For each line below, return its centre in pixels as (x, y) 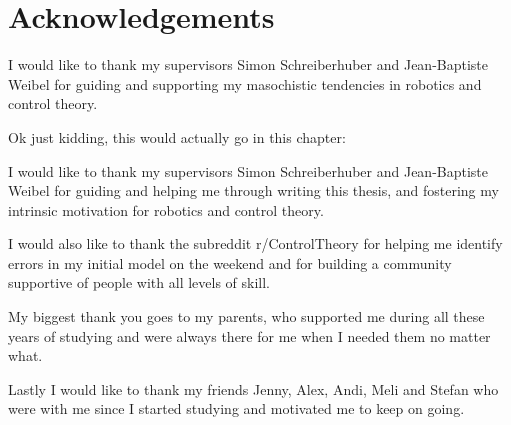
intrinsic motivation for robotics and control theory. (166, 209)
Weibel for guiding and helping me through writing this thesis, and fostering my (253, 190)
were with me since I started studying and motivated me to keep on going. (236, 408)
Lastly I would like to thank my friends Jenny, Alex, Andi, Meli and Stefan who (253, 388)
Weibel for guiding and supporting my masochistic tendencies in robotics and (245, 83)
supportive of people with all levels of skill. (139, 282)
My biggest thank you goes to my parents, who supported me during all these (246, 316)
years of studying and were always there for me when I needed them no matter (249, 335)
